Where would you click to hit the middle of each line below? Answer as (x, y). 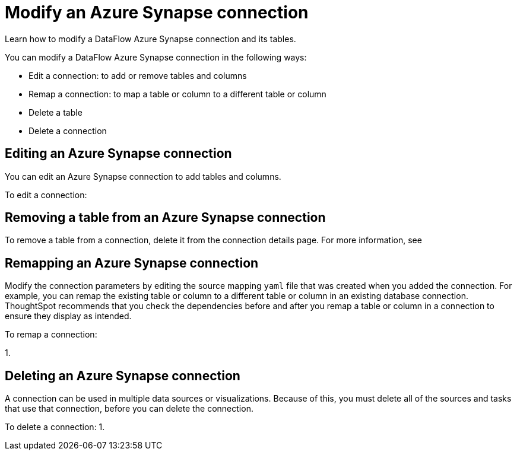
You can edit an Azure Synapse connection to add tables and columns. (143, 176)
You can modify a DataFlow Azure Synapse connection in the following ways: (156, 57)
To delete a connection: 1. (55, 427)
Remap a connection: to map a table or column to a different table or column (177, 94)
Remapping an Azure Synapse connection (132, 263)
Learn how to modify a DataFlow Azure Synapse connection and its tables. (150, 39)
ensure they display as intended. (68, 316)
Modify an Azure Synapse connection (157, 12)
